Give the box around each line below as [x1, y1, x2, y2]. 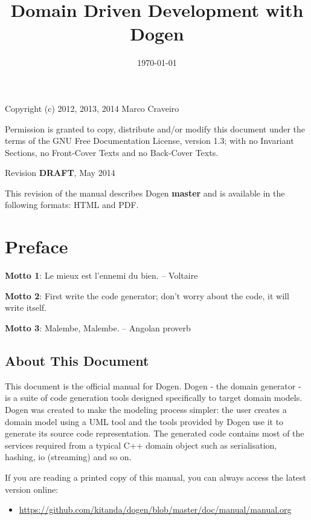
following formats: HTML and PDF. [5, 198, 139, 211]
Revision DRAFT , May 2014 [5, 166, 115, 179]
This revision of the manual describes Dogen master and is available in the [5, 186, 285, 199]
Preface [5, 234, 68, 259]
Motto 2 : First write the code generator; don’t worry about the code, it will [5, 289, 289, 302]
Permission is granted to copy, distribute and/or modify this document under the [5, 122, 306, 135]
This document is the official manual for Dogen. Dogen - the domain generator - [5, 379, 301, 392]
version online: [5, 483, 59, 495]
